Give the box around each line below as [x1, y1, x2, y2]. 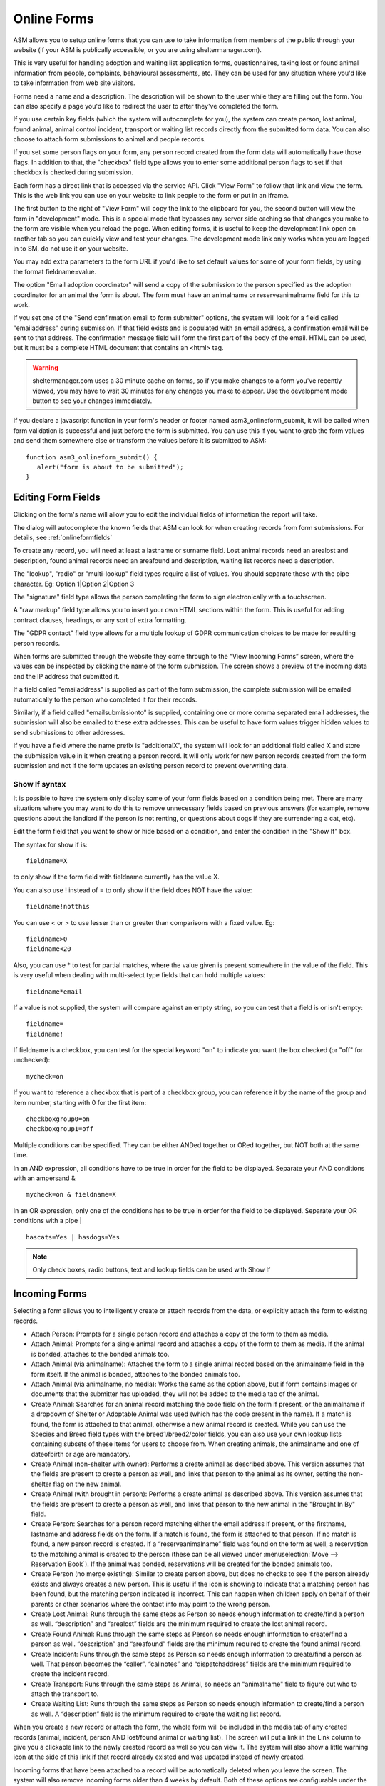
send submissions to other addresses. [13, 728, 125, 737]
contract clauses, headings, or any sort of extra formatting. [13, 615, 187, 624]
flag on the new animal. [53, 1480, 122, 1488]
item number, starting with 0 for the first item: [13, 1098, 147, 1107]
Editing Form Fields [13, 492, 101, 504]
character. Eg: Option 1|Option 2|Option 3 [13, 579, 135, 588]
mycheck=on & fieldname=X [26, 1190, 117, 1199]
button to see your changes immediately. [32, 396, 153, 405]
